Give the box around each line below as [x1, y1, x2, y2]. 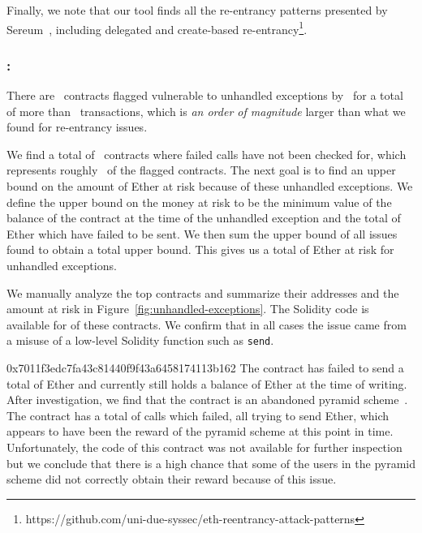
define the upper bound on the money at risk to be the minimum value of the [6, 193, 392, 210]
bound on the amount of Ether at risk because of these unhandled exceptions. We [6, 178, 413, 195]
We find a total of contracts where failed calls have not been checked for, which [6, 145, 407, 162]
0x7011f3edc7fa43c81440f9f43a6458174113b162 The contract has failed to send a [6, 359, 404, 376]
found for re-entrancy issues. [6, 118, 148, 135]
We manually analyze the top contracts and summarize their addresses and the [6, 284, 399, 301]
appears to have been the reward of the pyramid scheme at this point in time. [6, 423, 394, 440]
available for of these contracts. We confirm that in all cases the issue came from [6, 316, 407, 333]
